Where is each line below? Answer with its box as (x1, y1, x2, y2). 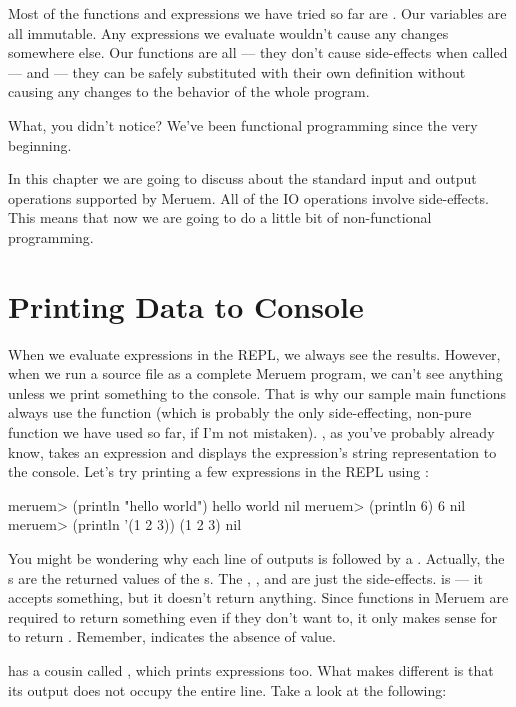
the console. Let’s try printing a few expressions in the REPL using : (8, 461, 429, 482)
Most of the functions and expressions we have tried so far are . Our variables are (8, 3, 507, 23)
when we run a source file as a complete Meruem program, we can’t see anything (8, 363, 503, 384)
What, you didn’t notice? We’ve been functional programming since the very (8, 114, 478, 135)
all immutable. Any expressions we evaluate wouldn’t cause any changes (8, 22, 449, 43)
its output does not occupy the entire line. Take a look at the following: (8, 679, 447, 700)
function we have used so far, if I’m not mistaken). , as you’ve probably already (8, 422, 495, 443)
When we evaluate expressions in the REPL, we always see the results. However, (8, 343, 501, 364)
